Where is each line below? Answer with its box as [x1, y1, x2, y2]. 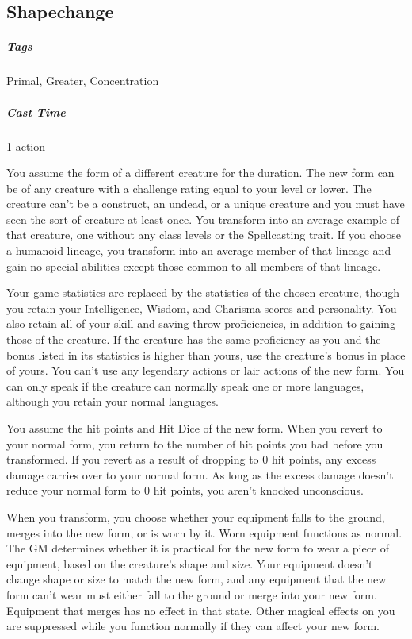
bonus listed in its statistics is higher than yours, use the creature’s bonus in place [6, 346, 406, 363]
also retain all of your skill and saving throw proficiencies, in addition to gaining [6, 315, 395, 332]
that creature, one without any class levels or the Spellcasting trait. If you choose [6, 226, 401, 243]
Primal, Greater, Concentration [6, 72, 159, 89]
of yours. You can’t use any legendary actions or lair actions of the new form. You [6, 362, 405, 379]
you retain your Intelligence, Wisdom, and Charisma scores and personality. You [6, 299, 397, 316]
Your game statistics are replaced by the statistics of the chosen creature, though [6, 284, 400, 301]
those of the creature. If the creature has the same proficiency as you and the [6, 331, 381, 348]
